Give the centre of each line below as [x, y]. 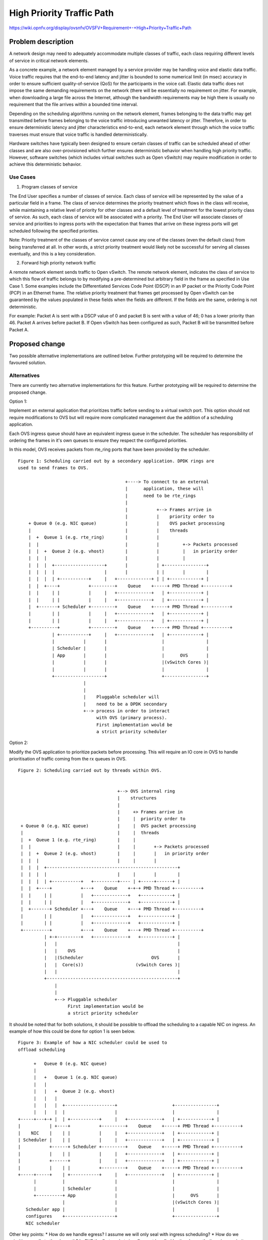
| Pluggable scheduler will [121, 697]
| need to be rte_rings [160, 496]
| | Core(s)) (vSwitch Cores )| [112, 964]
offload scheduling [42, 1050]
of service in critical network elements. [49, 61]
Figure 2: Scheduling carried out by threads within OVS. [90, 770]
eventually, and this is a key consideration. [53, 253]
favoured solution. [28, 363]
